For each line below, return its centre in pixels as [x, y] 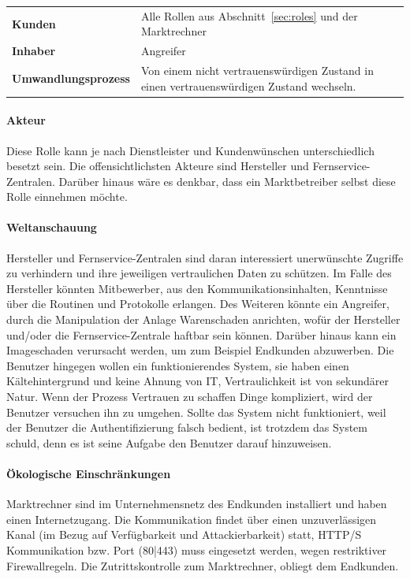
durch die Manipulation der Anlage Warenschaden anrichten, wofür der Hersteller [203, 319]
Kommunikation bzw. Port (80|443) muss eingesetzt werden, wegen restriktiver [197, 549]
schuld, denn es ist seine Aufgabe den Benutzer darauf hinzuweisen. [169, 442]
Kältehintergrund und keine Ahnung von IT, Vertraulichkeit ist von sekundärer [198, 381]
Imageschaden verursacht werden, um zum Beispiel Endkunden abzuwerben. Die [200, 350]
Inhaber [34, 51]
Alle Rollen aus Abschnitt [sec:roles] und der [249, 15]
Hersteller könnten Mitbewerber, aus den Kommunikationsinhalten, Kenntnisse [197, 288]
